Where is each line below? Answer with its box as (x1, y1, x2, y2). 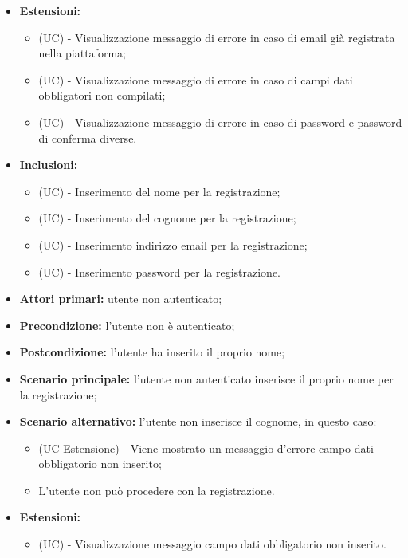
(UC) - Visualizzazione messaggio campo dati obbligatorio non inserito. (38, 536, 386, 552)
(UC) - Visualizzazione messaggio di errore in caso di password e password (38, 113, 402, 130)
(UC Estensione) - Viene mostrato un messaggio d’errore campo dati (38, 439, 374, 456)
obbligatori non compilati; (38, 87, 166, 104)
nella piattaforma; (38, 45, 126, 61)
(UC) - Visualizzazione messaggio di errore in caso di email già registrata (38, 29, 395, 45)
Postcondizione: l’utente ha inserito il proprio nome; (19, 344, 285, 360)
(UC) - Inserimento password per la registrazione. (38, 263, 281, 280)
